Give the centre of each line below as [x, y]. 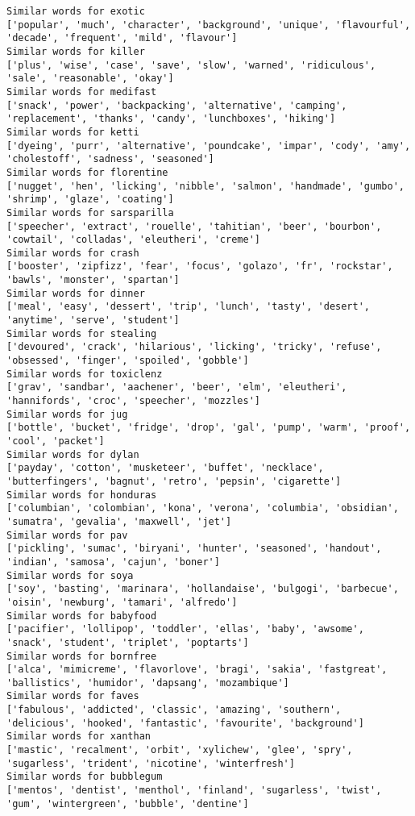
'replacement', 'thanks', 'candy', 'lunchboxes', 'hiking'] [171, 119]
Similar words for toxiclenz [85, 374]
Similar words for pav [67, 535]
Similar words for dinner [76, 293]
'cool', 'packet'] [56, 441]
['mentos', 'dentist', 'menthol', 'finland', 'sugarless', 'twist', [194, 791]
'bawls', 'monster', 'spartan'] [93, 280]
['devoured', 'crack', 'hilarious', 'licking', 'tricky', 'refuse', [194, 347]
